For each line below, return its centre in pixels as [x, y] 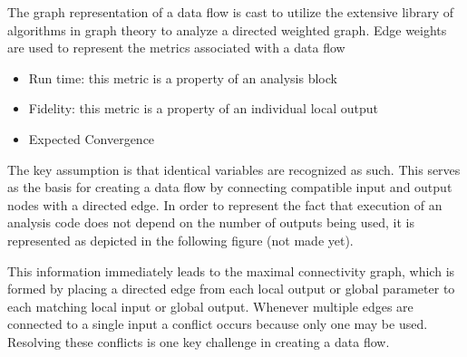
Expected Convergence [92, 138]
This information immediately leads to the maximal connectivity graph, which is [231, 270]
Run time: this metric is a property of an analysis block [183, 77]
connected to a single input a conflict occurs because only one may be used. [218, 324]
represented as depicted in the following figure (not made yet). [180, 240]
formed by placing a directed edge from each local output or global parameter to [231, 289]
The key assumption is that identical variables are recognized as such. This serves [234, 169]
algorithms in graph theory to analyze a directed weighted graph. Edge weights [227, 29]
